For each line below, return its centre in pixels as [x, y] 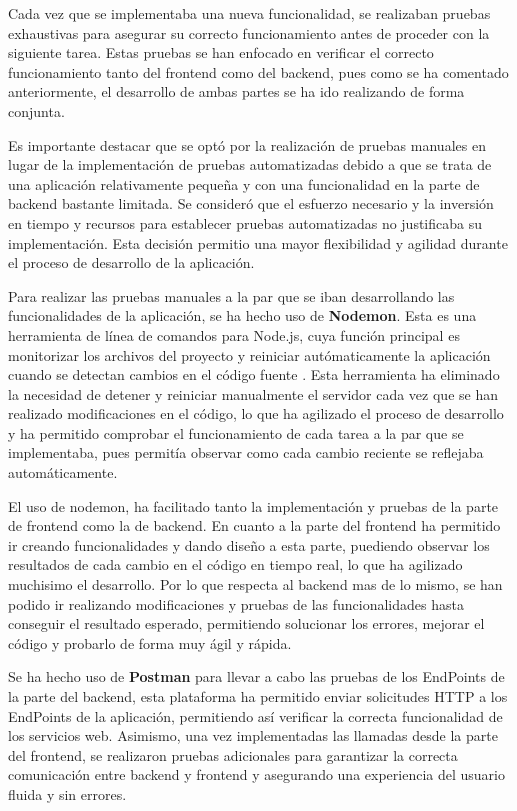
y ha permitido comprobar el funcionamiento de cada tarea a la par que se [236, 432]
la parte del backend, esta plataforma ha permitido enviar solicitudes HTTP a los [258, 696]
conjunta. [36, 110]
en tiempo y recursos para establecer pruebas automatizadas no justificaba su [245, 222]
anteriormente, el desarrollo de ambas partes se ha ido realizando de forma [236, 91]
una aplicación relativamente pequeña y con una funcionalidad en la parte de [244, 183]
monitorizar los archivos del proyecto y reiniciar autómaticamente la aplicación [249, 354]
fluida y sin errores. [67, 793]
